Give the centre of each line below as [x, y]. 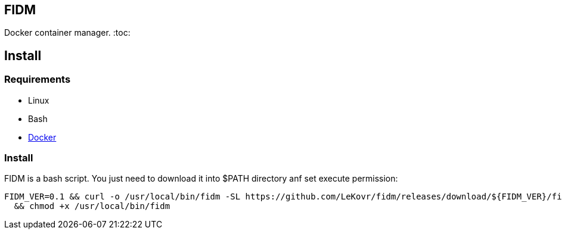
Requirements [38, 79]
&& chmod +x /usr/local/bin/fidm [92, 206]
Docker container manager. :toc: [67, 33]
